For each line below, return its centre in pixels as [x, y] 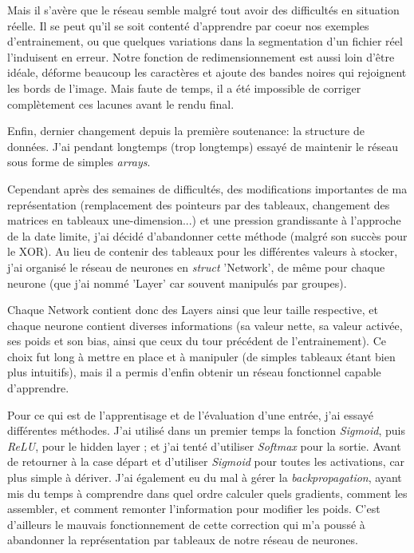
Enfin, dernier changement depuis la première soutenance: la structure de [186, 131]
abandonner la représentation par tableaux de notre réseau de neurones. [183, 540]
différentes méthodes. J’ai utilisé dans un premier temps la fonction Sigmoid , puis [206, 430]
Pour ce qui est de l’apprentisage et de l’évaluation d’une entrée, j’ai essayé [191, 414]
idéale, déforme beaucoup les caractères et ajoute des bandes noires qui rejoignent [207, 72]
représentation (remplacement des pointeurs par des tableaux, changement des [199, 204]
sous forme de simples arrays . [79, 162]
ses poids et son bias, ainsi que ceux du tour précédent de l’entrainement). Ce [197, 341]
